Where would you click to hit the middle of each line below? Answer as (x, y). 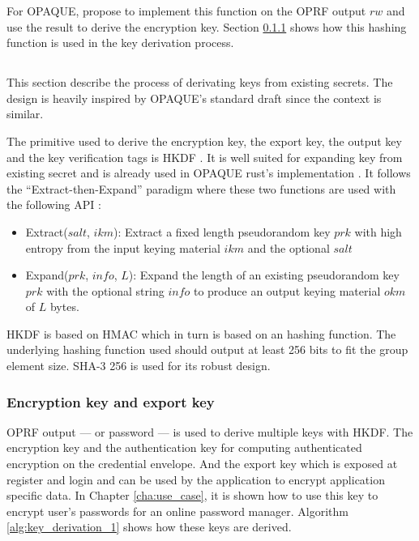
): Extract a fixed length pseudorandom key (222, 231)
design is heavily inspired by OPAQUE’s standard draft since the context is (194, 98)
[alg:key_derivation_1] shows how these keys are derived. (149, 527)
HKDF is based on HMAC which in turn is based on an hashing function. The (201, 333)
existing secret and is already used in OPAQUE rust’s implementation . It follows (209, 173)
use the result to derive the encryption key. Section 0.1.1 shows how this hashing (207, 26)
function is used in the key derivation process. (120, 43)
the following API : (54, 204)
